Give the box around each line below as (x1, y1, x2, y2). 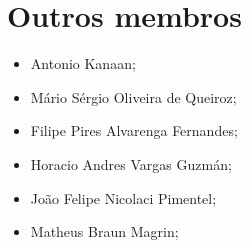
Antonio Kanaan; (30, 53, 136, 74)
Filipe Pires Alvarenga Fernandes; (30, 120, 238, 141)
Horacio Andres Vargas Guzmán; (30, 153, 232, 174)
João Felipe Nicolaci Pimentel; (30, 187, 217, 208)
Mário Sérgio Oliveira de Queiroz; (30, 86, 237, 107)
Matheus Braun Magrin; (30, 221, 179, 242)
